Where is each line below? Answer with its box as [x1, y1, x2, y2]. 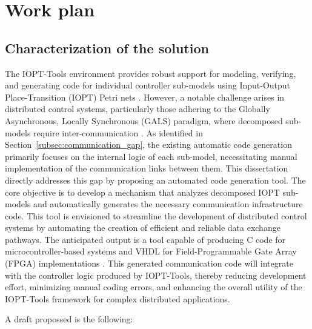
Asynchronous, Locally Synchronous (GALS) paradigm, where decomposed [5, 114, 283, 127]
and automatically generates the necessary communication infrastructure [33, 198, 303, 210]
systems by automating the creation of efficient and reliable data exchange [5, 221, 280, 234]
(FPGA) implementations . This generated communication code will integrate [5, 257, 293, 270]
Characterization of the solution [5, 38, 209, 57]
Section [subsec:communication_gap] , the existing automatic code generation [5, 138, 292, 151]
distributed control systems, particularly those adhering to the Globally [5, 102, 270, 115]
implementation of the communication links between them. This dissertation [5, 162, 288, 174]
